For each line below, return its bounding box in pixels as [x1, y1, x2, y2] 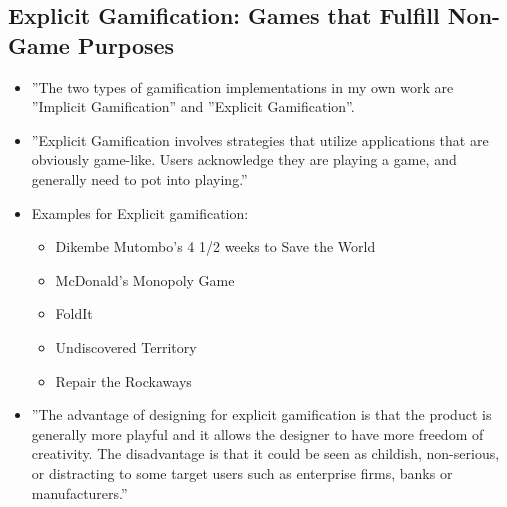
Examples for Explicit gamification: [31, 202, 249, 223]
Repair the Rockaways [55, 370, 192, 391]
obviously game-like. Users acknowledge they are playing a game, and [31, 149, 457, 170]
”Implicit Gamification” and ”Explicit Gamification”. [31, 96, 355, 117]
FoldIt [55, 303, 93, 324]
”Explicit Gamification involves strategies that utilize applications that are [31, 129, 489, 150]
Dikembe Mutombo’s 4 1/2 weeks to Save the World [55, 236, 376, 257]
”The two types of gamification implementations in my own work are [31, 76, 454, 97]
